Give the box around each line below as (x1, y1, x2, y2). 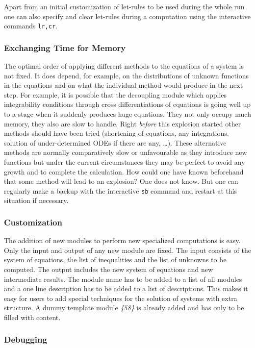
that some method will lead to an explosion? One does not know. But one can (4, 176, 238, 186)
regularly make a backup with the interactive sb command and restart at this (4, 185, 237, 196)
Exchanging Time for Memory (4, 41, 126, 53)
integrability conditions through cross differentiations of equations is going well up (4, 99, 251, 109)
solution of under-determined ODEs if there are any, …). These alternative (4, 137, 227, 148)
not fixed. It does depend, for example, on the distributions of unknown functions (4, 70, 249, 80)
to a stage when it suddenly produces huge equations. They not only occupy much (4, 109, 251, 119)
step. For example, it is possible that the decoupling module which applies (4, 89, 227, 99)
